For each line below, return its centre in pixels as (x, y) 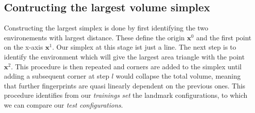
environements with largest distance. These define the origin (94, 37)
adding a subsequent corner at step (57, 76)
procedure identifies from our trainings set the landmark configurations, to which (126, 95)
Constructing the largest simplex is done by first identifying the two (106, 28)
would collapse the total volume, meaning (178, 76)
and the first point (224, 37)
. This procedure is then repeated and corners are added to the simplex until (126, 66)
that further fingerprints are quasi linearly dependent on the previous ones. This (125, 85)
